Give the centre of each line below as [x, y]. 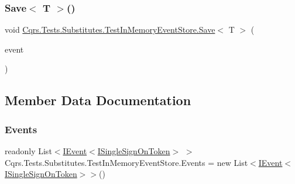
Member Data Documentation [98, 100]
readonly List [28, 151]
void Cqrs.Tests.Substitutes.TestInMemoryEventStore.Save [110, 29]
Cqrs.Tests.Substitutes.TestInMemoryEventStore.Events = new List [126, 162]
